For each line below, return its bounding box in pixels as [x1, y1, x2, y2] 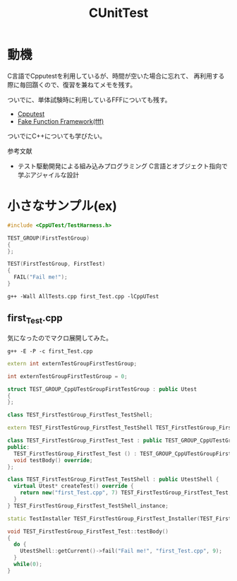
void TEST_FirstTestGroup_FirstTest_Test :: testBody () [7, 528, 169, 535]
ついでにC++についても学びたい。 [7, 131, 107, 140]
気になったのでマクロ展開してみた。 [7, 334, 113, 342]
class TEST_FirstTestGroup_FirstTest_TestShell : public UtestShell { [7, 476, 219, 483]
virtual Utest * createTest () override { [13, 483, 134, 490]
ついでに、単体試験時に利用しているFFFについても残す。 [7, 95, 171, 104]
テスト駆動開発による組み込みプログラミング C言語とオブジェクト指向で [17, 161, 228, 170]
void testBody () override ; [13, 457, 93, 464]
